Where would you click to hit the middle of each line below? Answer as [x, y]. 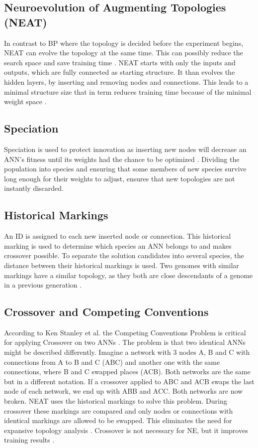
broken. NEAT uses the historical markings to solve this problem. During [116, 401]
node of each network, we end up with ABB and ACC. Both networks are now [124, 391]
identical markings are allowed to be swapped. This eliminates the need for [118, 420]
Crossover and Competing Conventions [106, 312]
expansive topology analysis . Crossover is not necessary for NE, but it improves [126, 430]
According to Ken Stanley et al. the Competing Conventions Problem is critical [125, 332]
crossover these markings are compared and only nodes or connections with [119, 410]
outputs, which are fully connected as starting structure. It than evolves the [120, 72]
